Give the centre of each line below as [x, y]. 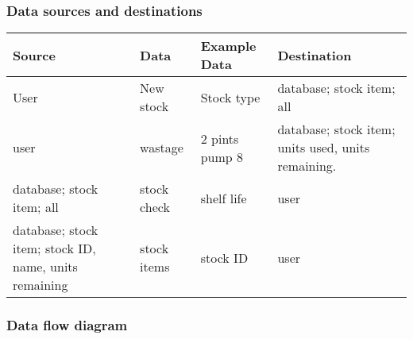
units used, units [324, 148]
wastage [162, 148]
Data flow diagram [67, 325]
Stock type [230, 97]
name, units [45, 267]
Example [228, 46]
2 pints [220, 138]
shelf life [224, 198]
